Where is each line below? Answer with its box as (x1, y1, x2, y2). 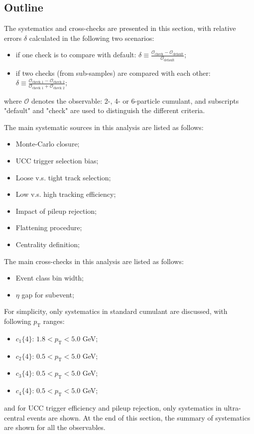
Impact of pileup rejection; (15, 205, 97, 216)
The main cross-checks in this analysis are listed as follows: (4, 256, 184, 266)
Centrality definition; (15, 239, 80, 250)
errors (4, 32, 22, 43)
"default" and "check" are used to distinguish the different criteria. (4, 105, 205, 116)
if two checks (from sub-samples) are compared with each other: (15, 67, 211, 78)
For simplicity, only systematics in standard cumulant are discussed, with (4, 306, 228, 316)
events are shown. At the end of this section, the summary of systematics (27, 412, 251, 423)
